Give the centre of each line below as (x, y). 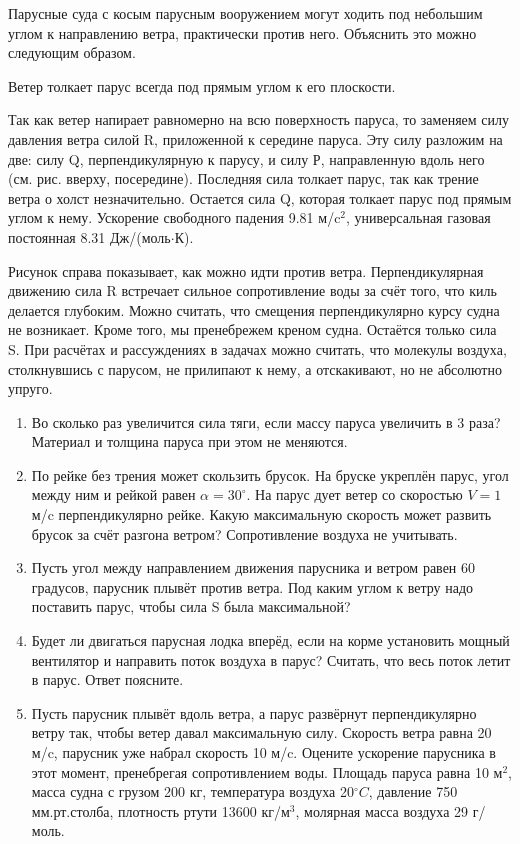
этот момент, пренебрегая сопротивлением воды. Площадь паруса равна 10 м (267, 771)
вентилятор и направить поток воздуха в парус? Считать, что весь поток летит (271, 659)
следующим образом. (72, 52)
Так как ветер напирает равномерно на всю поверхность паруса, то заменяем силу (259, 119)
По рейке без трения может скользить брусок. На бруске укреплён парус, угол (270, 474)
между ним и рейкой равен (113, 494)
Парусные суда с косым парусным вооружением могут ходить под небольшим (245, 13)
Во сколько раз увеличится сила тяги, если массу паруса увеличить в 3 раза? (266, 421)
